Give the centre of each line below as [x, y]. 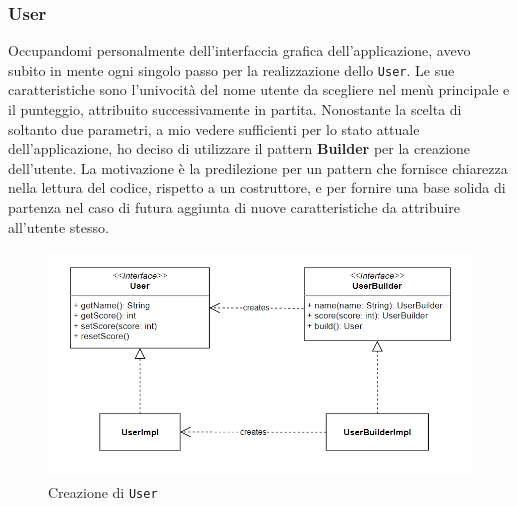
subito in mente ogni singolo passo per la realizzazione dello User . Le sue [231, 69]
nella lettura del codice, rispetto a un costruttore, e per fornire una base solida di [257, 187]
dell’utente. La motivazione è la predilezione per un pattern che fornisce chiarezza [258, 167]
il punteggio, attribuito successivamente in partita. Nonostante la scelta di [235, 109]
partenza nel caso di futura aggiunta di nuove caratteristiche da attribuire [234, 207]
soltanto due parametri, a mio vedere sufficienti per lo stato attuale [214, 128]
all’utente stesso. [58, 226]
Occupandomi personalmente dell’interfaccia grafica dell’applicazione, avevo [239, 50]
